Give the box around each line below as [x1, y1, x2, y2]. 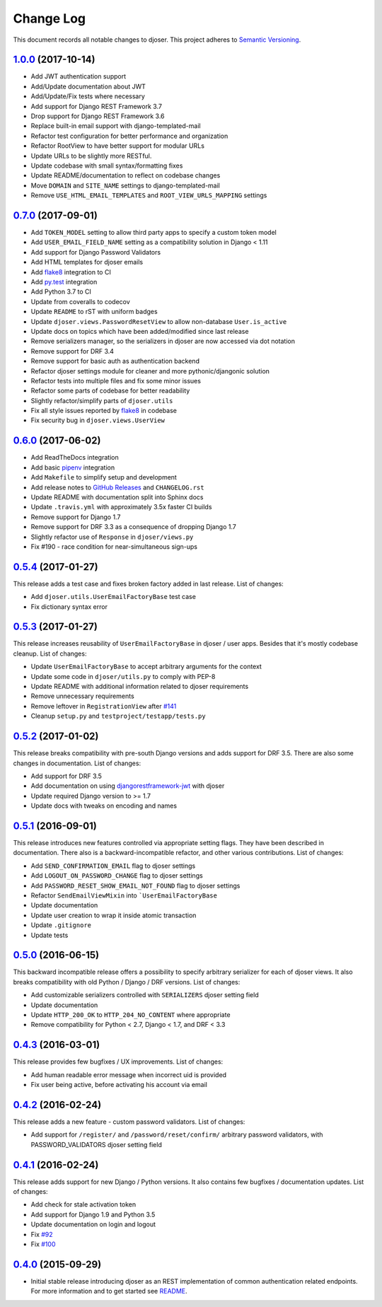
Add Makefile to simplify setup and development [30, 473, 177, 482]
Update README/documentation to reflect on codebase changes [30, 171, 221, 180]
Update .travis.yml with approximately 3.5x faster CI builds [30, 503, 212, 511]
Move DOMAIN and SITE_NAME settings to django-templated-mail [30, 181, 221, 190]
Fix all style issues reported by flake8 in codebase [30, 407, 177, 415]
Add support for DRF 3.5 [30, 772, 103, 780]
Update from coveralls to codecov [30, 297, 130, 306]
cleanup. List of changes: [13, 649, 87, 658]
